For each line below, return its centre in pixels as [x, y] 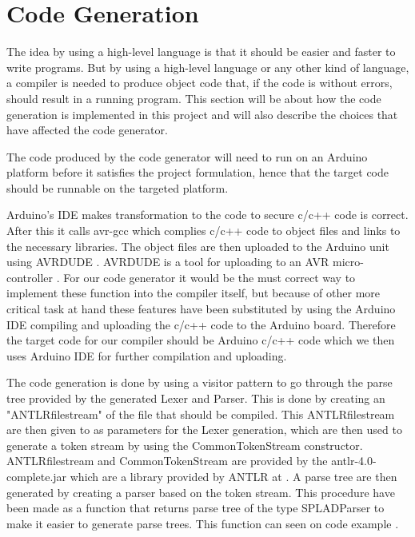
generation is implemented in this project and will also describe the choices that [202, 114]
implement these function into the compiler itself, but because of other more [193, 293]
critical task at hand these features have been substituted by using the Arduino [201, 309]
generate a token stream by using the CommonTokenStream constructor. [185, 445]
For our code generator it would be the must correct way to [209, 277]
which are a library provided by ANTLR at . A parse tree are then [233, 476]
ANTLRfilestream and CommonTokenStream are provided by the [167, 461]
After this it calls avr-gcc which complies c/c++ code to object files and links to [204, 231]
